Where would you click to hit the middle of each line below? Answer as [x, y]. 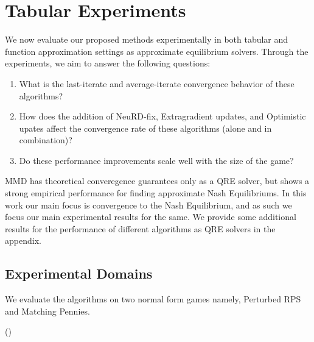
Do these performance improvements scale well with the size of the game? [156, 160]
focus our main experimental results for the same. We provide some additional [151, 217]
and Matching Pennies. [47, 311]
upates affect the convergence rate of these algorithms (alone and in [145, 128]
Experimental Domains [79, 273]
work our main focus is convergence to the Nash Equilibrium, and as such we [148, 205]
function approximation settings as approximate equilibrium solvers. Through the [157, 51]
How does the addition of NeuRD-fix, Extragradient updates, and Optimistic [162, 116]
